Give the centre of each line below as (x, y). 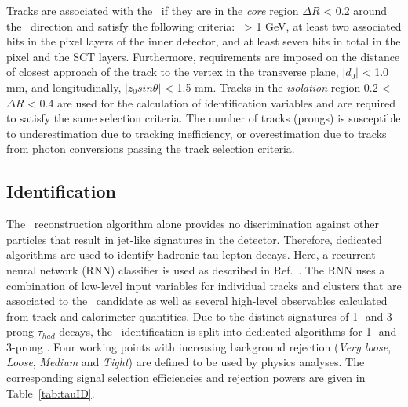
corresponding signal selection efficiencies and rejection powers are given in (186, 378)
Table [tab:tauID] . (51, 392)
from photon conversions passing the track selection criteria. (151, 149)
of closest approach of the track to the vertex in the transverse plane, (173, 72)
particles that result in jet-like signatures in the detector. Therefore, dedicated (194, 239)
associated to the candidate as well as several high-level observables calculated (197, 301)
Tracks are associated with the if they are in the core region (153, 10)
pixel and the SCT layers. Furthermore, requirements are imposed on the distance (203, 56)
